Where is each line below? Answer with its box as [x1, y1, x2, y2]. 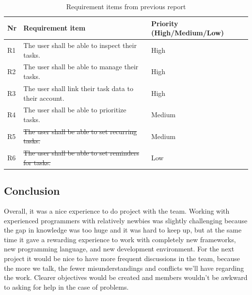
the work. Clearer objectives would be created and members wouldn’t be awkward [4, 272, 248, 282]
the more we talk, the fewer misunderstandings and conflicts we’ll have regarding [4, 263, 244, 273]
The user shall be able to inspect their [23, 40, 137, 50]
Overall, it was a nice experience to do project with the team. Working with [4, 206, 230, 216]
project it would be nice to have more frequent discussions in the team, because [4, 253, 240, 264]
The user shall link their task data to [23, 83, 133, 93]
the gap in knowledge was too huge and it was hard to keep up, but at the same [4, 225, 242, 235]
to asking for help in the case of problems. [4, 281, 129, 292]
